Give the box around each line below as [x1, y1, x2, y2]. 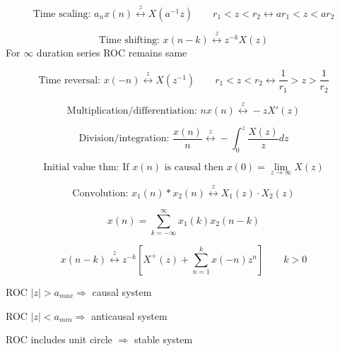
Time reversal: [38, 75, 101, 85]
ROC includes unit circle [6, 332, 112, 347]
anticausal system [91, 308, 168, 323]
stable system [134, 332, 193, 347]
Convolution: [72, 188, 129, 198]
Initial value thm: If [43, 162, 129, 172]
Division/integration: [78, 133, 170, 143]
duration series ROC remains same [36, 44, 187, 59]
